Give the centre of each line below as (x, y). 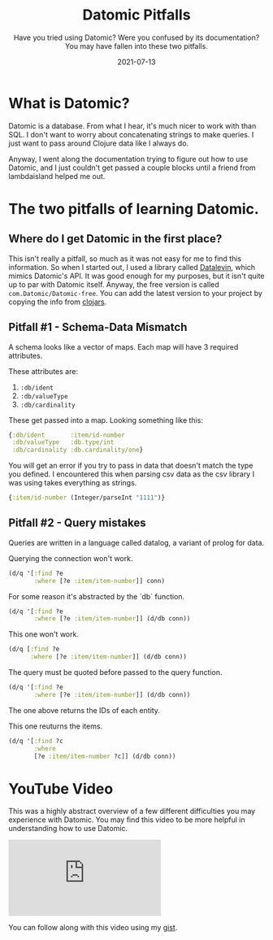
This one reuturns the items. (56, 726)
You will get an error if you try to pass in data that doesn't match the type (131, 466)
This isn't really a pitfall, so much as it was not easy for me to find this (125, 259)
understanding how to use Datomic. (68, 829)
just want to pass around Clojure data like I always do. (99, 143)
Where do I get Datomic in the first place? (115, 239)
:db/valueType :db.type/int (63, 442)
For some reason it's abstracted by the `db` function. (97, 596)
